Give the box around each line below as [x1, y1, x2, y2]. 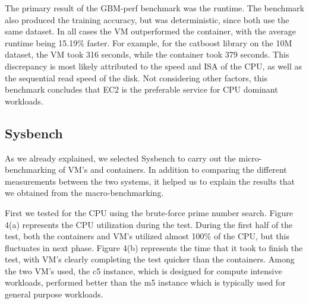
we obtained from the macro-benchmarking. [5, 186, 164, 199]
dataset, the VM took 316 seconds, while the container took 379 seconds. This [5, 48, 289, 61]
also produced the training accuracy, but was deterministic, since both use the [5, 13, 289, 26]
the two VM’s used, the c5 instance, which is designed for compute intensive [5, 264, 282, 277]
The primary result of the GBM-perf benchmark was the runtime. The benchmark [5, 2, 304, 14]
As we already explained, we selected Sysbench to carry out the [5, 151, 236, 164]
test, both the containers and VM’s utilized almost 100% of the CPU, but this [5, 230, 289, 242]
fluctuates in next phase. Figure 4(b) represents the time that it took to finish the [5, 241, 303, 254]
